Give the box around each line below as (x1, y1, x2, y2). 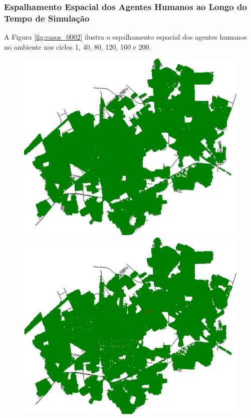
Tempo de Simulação (4, 12, 90, 24)
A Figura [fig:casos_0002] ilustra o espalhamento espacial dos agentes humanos (4, 32, 247, 42)
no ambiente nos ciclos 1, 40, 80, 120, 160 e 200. (4, 41, 151, 52)
